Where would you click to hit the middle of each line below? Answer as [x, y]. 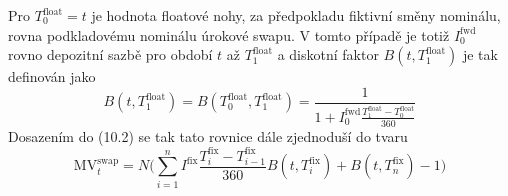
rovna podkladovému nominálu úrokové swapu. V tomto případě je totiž [229, 34]
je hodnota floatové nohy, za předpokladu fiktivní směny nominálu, [296, 15]
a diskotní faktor [328, 54]
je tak [480, 54]
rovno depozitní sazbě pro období [110, 54]
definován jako [52, 76]
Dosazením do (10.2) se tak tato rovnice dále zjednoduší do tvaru [208, 135]
